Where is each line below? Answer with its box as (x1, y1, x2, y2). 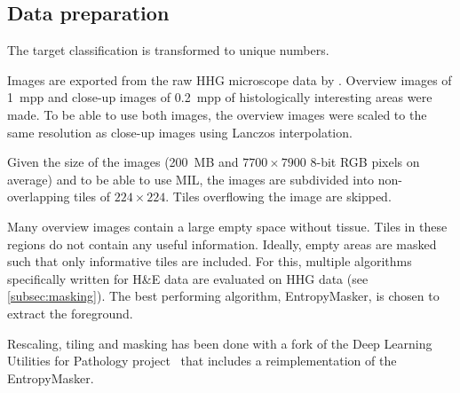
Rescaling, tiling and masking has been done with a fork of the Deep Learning (7, 334, 432, 352)
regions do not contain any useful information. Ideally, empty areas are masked (7, 234, 437, 253)
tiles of (74, 187, 111, 206)
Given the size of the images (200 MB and (7, 153, 239, 171)
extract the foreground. (7, 303, 133, 322)
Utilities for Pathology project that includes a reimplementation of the (7, 351, 397, 370)
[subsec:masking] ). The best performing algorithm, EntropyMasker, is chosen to (7, 287, 440, 305)
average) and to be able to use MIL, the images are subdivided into (7, 169, 375, 188)
